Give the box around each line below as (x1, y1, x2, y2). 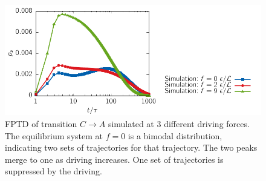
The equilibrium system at (5, 129, 103, 142)
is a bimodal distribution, (128, 129, 222, 142)
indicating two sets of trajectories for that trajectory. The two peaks (5, 141, 258, 154)
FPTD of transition (5, 117, 77, 130)
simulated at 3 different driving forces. (108, 117, 250, 130)
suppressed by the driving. (5, 165, 102, 177)
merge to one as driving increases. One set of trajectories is (5, 153, 224, 165)
